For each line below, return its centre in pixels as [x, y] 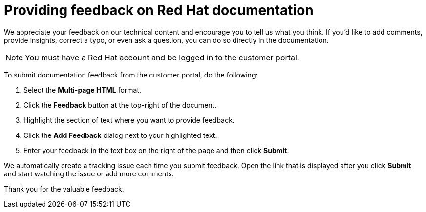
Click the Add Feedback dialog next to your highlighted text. [120, 135]
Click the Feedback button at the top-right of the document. [120, 105]
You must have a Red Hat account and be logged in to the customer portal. [162, 57]
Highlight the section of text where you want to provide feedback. [129, 120]
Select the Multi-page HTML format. [83, 90]
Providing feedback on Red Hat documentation [159, 10]
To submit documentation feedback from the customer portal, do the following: [131, 75]
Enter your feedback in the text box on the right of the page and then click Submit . [156, 150]
